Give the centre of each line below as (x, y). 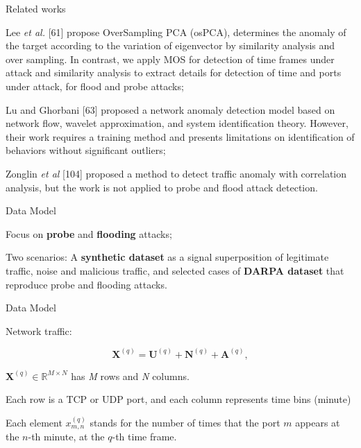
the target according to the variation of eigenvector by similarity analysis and (170, 45)
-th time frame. (144, 437)
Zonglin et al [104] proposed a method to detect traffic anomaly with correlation (176, 173)
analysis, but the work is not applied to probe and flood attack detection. (162, 187)
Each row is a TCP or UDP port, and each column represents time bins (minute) (178, 399)
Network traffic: (39, 330)
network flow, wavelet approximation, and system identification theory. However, (177, 123)
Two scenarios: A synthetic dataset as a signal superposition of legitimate (167, 257)
